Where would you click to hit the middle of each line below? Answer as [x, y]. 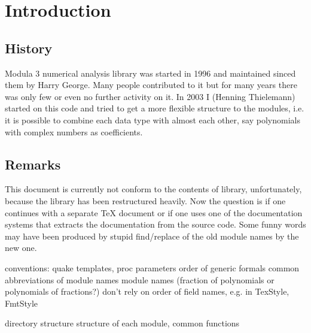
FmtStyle [22, 303]
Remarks [33, 164]
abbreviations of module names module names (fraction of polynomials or [140, 279]
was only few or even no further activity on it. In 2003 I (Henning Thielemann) [150, 96]
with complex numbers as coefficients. [74, 131]
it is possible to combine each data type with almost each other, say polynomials [153, 119]
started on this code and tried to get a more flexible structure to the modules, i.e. [155, 108]
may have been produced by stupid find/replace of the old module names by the [152, 236]
